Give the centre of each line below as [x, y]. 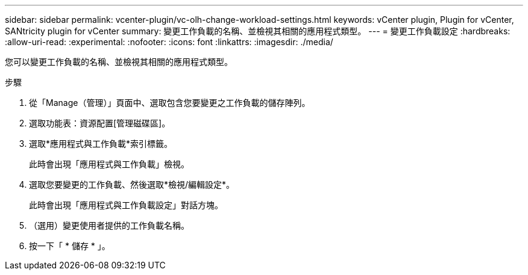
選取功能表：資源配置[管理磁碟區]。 [100, 123]
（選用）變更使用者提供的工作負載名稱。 [109, 225]
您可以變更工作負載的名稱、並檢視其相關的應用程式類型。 [119, 62]
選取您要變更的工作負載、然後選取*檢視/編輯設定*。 [132, 184]
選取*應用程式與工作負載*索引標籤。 [101, 144]
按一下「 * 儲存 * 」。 [70, 246]
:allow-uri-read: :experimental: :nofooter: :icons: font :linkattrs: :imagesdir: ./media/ [169, 42]
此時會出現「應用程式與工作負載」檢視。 [109, 164]
